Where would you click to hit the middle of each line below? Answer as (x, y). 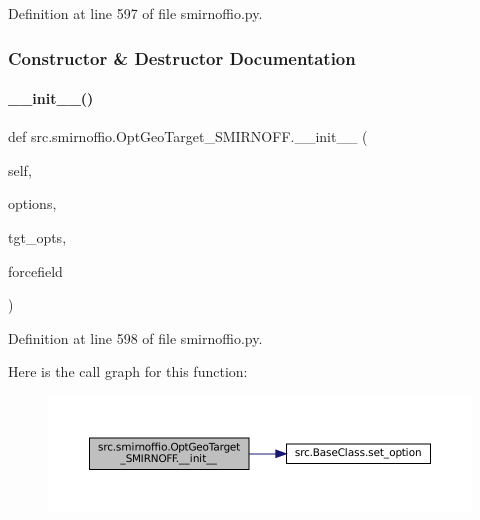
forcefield (35, 270)
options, (32, 203)
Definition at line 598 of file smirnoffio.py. (135, 337)
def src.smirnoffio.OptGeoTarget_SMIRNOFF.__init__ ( (188, 136)
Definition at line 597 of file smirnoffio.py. (135, 13)
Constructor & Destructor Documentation (182, 57)
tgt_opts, (37, 237)
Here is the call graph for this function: (128, 371)
